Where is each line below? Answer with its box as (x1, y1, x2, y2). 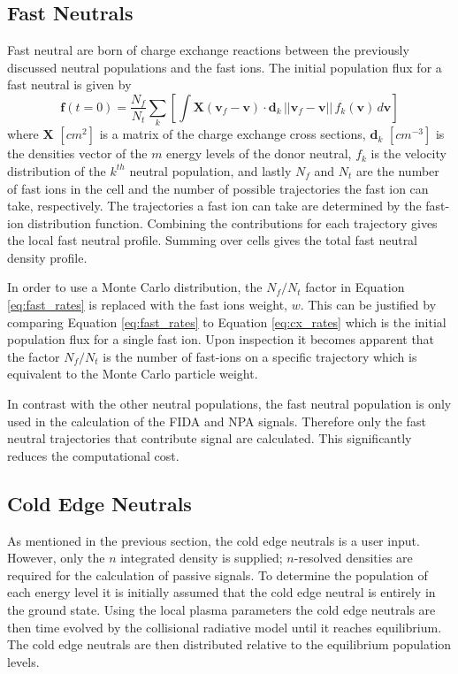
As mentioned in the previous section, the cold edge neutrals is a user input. (7, 531, 420, 549)
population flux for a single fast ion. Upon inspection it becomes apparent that (7, 330, 435, 348)
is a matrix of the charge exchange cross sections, (99, 125, 366, 143)
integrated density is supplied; (120, 548, 283, 567)
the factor (7, 347, 60, 365)
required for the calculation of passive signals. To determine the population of (7, 565, 428, 584)
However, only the (7, 548, 105, 567)
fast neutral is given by (7, 75, 132, 94)
